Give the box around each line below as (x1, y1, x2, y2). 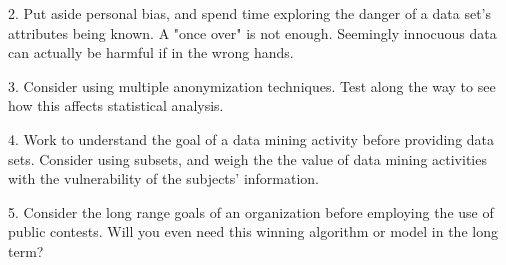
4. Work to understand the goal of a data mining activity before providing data (8, 128, 495, 149)
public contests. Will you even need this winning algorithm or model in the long (8, 221, 498, 242)
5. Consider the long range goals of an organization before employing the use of (8, 201, 494, 222)
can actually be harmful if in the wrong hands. (8, 42, 294, 63)
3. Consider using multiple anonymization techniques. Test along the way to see (8, 75, 496, 96)
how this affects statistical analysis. (8, 95, 224, 116)
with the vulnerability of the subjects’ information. (8, 168, 320, 189)
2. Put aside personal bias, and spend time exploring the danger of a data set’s (8, 3, 492, 23)
